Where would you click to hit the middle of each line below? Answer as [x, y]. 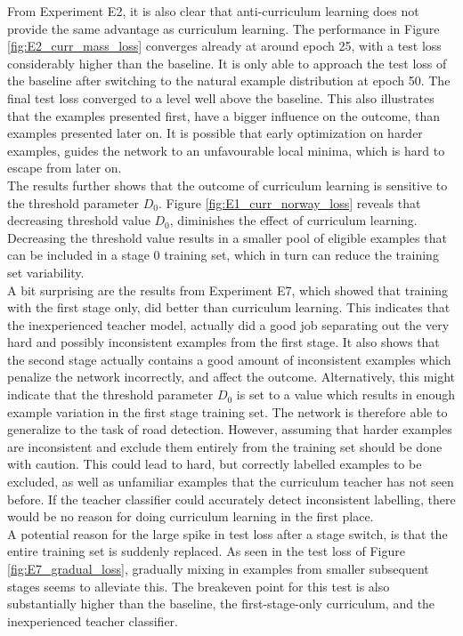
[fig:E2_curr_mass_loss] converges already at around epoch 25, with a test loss [224, 46]
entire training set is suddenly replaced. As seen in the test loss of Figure [206, 551]
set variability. [46, 272]
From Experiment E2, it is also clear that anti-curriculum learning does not [213, 11]
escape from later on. [65, 168]
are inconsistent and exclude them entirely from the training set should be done [225, 446]
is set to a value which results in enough [346, 394]
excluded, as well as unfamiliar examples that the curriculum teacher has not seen [231, 482]
